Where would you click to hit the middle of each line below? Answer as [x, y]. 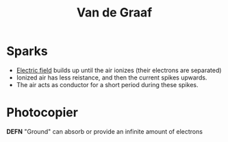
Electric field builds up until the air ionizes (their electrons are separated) [119, 70]
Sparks [27, 51]
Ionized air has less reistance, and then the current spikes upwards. [112, 78]
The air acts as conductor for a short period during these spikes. [107, 84]
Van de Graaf [114, 13]
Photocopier [42, 113]
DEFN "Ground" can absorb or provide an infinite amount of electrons [105, 131]
